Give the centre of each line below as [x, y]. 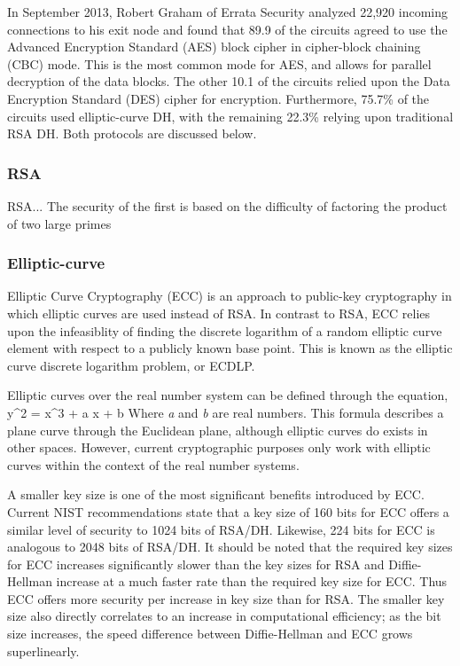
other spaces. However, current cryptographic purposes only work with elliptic [219, 447]
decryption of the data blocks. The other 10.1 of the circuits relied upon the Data [229, 81]
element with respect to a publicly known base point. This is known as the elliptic [230, 348]
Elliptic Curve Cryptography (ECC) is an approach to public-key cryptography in [230, 296]
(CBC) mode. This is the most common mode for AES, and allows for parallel [219, 63]
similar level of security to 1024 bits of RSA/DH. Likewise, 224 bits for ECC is [221, 529]
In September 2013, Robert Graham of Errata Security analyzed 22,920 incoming [227, 12]
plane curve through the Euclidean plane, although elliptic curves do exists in [218, 430]
